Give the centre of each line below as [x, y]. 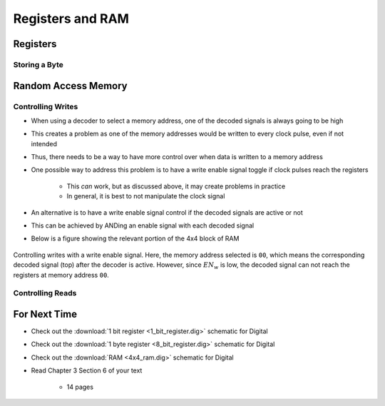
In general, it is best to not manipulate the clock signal [146, 196]
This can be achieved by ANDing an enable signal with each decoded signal [143, 225]
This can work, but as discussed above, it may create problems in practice [176, 186]
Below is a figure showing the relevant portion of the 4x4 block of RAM [135, 238]
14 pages [80, 387]
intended [44, 143]
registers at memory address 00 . [61, 275]
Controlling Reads [45, 293]
